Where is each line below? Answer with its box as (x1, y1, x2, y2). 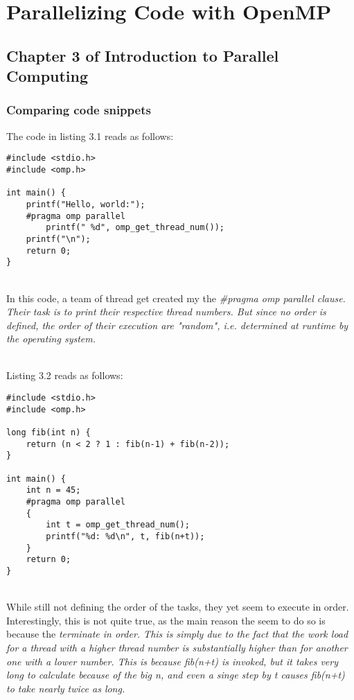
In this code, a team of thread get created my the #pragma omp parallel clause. (6, 290, 346, 305)
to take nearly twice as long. (6, 681, 125, 695)
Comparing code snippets (6, 101, 151, 119)
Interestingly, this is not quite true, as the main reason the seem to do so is (6, 613, 326, 627)
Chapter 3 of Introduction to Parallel (6, 44, 279, 66)
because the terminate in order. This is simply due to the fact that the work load (6, 627, 348, 641)
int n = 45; (26, 485, 81, 496)
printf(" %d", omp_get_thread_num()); (46, 222, 224, 233)
